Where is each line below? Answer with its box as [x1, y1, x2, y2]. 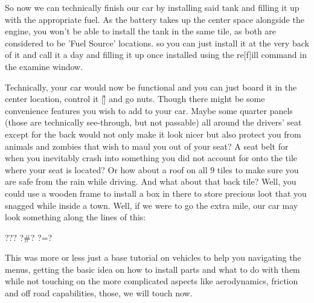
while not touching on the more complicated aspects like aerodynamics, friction [5, 275, 298, 287]
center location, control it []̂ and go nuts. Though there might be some [5, 92, 265, 105]
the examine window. [5, 60, 83, 72]
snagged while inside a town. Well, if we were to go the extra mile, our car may [5, 199, 298, 211]
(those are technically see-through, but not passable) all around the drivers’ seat [5, 116, 302, 129]
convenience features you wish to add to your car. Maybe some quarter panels [5, 104, 293, 116]
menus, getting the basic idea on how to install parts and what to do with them [5, 263, 300, 275]
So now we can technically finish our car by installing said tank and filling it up [5, 1, 300, 13]
